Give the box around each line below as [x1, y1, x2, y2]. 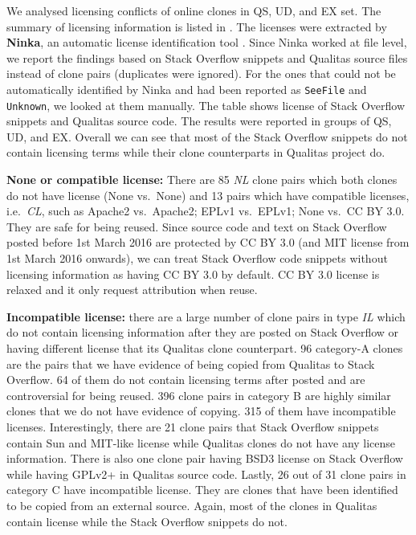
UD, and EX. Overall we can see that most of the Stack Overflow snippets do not [6, 128, 408, 145]
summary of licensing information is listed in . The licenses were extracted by [6, 18, 387, 35]
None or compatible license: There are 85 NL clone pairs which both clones [6, 171, 398, 188]
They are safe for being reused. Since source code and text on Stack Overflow [6, 218, 387, 235]
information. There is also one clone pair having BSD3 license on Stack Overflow [6, 450, 403, 467]
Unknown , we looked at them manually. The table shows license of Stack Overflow [6, 96, 406, 113]
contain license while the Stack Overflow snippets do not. [6, 513, 288, 529]
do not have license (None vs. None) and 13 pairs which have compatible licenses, [6, 186, 410, 203]
